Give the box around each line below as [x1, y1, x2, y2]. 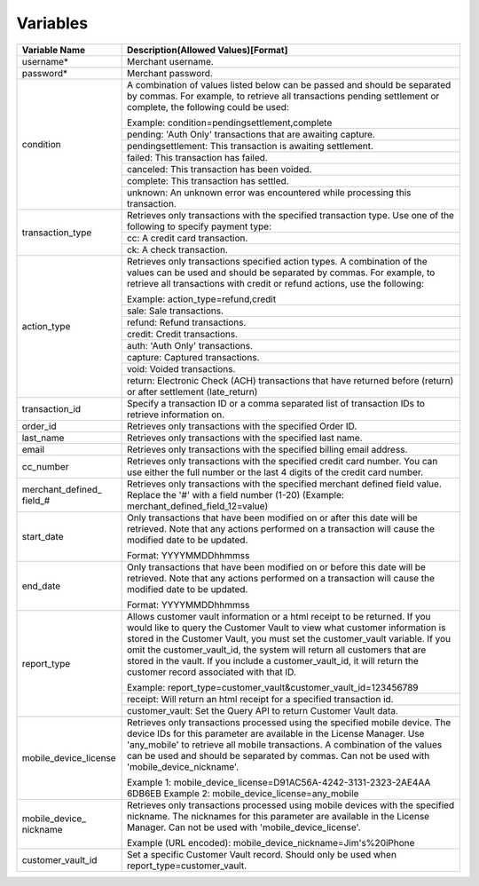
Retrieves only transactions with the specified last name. [126, 431, 363, 444]
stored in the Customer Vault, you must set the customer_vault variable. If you [126, 632, 452, 645]
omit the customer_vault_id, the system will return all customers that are [126, 644, 427, 656]
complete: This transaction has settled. [126, 174, 289, 186]
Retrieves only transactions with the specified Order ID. [126, 420, 357, 432]
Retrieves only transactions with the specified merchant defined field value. [126, 478, 443, 490]
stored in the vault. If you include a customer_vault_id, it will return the [126, 654, 419, 667]
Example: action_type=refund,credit [126, 293, 277, 305]
